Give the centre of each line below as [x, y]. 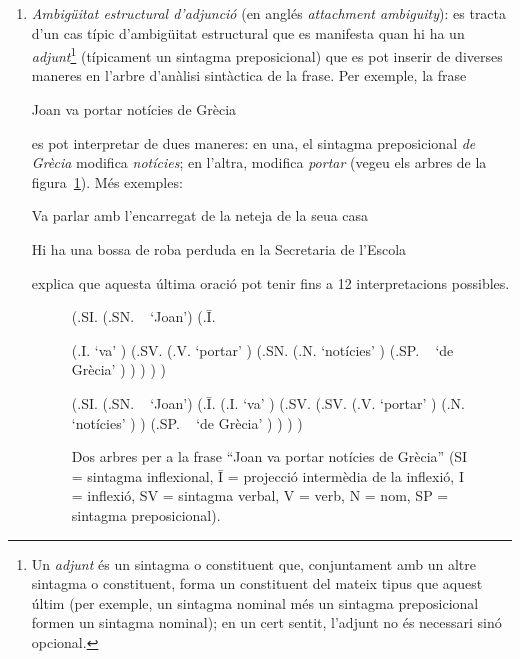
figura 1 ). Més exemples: [107, 181]
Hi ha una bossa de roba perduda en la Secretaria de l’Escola [219, 249]
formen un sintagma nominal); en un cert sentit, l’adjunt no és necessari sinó [266, 622]
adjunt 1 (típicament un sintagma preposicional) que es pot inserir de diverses [267, 54]
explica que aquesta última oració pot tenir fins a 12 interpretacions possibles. [270, 282]
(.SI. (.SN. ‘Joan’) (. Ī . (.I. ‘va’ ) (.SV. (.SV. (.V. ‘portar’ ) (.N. [268, 402]
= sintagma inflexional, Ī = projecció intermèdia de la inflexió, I [267, 475]
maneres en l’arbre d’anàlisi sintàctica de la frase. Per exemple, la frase [249, 75]
